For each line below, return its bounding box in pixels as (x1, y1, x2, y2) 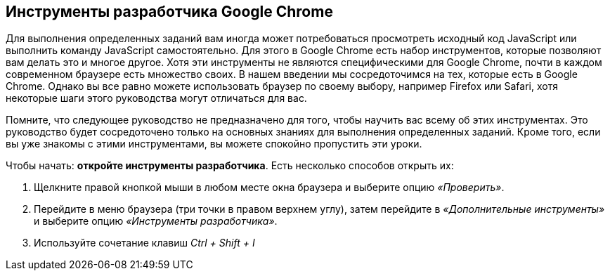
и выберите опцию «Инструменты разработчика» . (34, 215, 278, 228)
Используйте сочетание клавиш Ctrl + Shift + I (34, 237, 255, 249)
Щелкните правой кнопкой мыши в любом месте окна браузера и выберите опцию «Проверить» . (34, 181, 505, 194)
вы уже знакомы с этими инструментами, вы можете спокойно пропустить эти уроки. (6, 138, 422, 150)
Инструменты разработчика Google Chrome (6, 3, 333, 20)
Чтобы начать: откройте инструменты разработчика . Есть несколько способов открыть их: (6, 159, 454, 172)
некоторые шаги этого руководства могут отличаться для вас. (6, 92, 307, 105)
